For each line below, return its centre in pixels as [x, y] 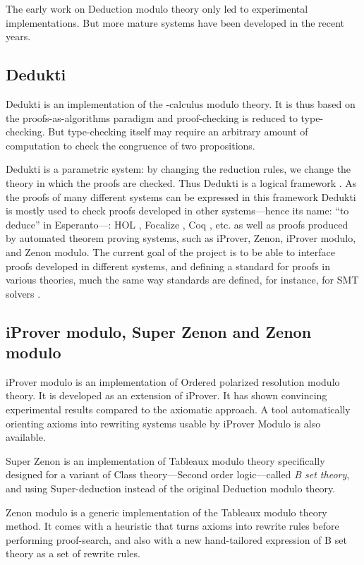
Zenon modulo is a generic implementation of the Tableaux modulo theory [166, 512]
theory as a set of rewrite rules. [73, 553]
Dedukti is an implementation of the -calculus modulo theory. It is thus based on [181, 103]
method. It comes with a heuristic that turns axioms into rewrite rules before [172, 526]
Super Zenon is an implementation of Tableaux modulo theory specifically [165, 460]
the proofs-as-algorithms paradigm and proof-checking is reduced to [152, 117]
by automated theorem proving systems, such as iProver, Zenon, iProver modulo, [181, 238]
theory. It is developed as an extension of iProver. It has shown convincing [166, 395]
